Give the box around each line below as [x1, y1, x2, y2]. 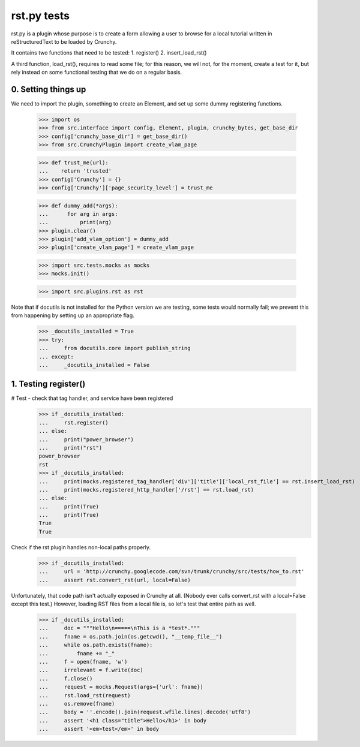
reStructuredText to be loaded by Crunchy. [11, 38, 117, 45]
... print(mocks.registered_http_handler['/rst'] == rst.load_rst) [38, 486, 254, 493]
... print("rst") [38, 444, 103, 451]
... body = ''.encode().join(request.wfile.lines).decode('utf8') [38, 709, 251, 716]
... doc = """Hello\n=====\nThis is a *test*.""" [38, 625, 200, 632]
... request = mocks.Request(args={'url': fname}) [38, 683, 203, 691]
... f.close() [38, 675, 93, 682]
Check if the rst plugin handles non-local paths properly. [11, 543, 151, 551]
